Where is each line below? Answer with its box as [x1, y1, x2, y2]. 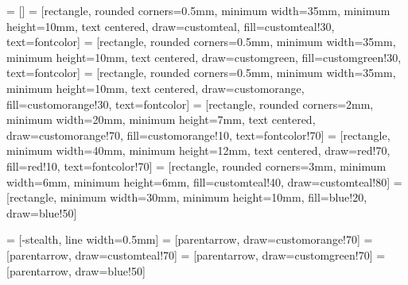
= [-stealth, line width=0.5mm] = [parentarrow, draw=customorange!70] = [6, 231, 373, 248]
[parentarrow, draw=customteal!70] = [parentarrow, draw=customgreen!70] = [6, 246, 386, 263]
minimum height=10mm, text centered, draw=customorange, [6, 79, 305, 96]
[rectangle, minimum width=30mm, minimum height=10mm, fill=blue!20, [6, 189, 367, 206]
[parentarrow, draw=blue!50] [6, 262, 146, 279]
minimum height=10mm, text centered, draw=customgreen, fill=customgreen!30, [6, 48, 402, 65]
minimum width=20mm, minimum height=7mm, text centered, [6, 111, 316, 128]
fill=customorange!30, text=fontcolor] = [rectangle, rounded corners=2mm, [6, 95, 374, 112]
